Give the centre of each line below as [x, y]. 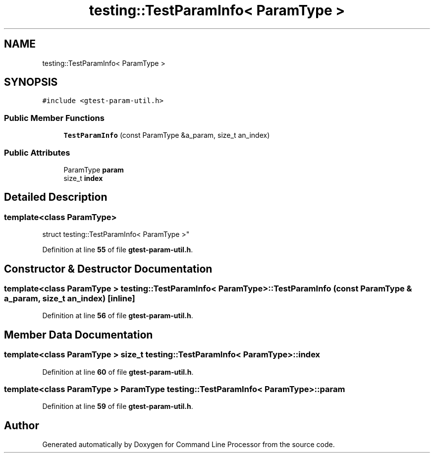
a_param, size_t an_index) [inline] [70, 298]
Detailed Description [56, 197]
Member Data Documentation [79, 335]
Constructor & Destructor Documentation [108, 269]
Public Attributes [37, 152]
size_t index [83, 178]
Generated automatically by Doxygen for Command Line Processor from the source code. [189, 445]
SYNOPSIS [31, 82]
